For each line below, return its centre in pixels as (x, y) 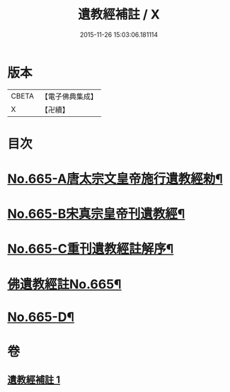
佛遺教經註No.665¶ (64, 284)
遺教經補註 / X (119, 15)
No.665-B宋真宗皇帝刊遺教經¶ (96, 214)
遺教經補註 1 (34, 380)
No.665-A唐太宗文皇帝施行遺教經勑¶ (115, 179)
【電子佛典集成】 (69, 96)
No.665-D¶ (41, 317)
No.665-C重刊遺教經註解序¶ (91, 249)
